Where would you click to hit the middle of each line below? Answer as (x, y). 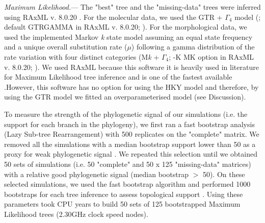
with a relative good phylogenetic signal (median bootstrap (96, 174)
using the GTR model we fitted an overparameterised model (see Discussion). (125, 97)
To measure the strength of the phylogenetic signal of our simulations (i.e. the (126, 114)
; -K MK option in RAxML (211, 56)
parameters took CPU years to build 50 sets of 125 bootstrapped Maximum (122, 204)
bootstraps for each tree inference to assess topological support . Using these (124, 194)
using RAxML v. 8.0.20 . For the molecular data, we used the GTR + (113, 17)
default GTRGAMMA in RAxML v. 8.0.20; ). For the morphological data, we (126, 27)
